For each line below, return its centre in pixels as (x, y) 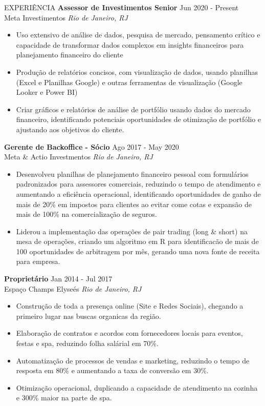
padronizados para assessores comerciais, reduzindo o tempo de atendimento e (138, 184)
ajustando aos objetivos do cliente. (70, 129)
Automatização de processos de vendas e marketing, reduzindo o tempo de (133, 360)
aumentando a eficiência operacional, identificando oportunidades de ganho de (138, 194)
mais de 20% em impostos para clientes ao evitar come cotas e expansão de (134, 204)
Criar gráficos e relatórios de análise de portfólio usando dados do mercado (133, 109)
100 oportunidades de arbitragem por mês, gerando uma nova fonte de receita (138, 251)
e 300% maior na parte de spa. (64, 398)
